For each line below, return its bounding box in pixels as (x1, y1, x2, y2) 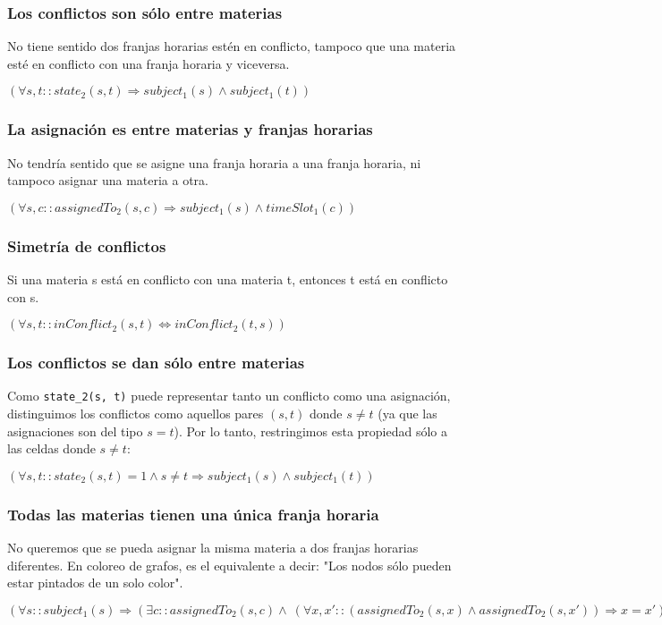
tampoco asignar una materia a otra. (7, 171, 208, 190)
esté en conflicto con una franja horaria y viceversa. (7, 54, 290, 72)
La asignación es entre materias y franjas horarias (7, 118, 373, 140)
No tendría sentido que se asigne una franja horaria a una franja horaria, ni (7, 153, 421, 172)
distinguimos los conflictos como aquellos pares (7, 404, 264, 423)
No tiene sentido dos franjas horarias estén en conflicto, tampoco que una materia (7, 37, 456, 55)
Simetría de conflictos (7, 234, 166, 257)
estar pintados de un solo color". (7, 573, 183, 592)
